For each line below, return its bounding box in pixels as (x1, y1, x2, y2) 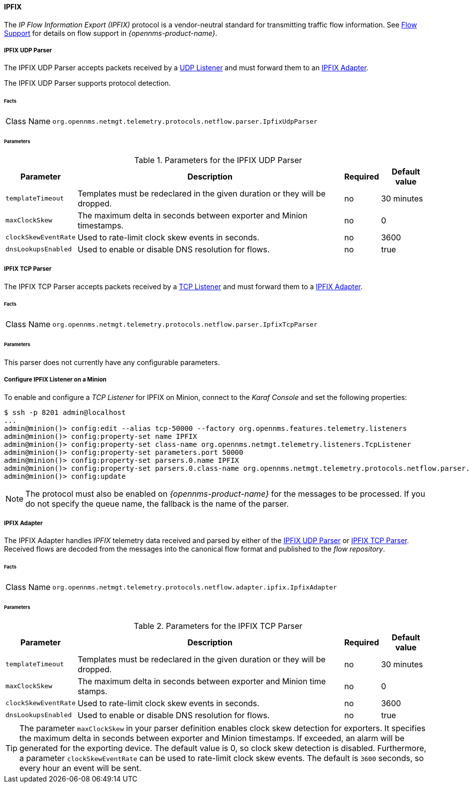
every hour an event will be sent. (19, 763, 141, 773)
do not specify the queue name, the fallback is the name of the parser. (25, 498, 289, 509)
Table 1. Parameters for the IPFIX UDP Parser (134, 155, 302, 165)
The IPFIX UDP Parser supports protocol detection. (4, 79, 171, 88)
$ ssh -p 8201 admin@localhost (4, 408, 126, 416)
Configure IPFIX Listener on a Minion (4, 376, 107, 384)
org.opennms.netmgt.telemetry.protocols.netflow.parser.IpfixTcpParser (52, 320, 318, 328)
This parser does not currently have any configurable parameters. (4, 358, 220, 367)
